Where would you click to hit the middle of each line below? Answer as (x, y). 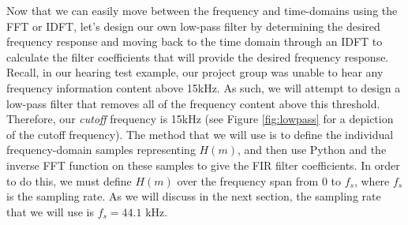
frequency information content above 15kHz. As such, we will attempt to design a (204, 87)
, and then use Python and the (312, 150)
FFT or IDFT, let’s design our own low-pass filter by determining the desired (193, 26)
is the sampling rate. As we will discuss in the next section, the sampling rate (194, 196)
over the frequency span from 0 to (259, 180)
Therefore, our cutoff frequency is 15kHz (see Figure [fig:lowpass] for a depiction (200, 119)
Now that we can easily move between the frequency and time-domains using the (202, 10)
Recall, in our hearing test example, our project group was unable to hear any (195, 72)
